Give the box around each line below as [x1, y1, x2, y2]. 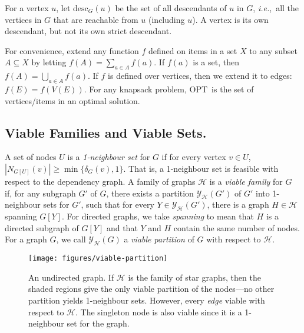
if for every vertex [161, 151, 226, 163]
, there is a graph [207, 198, 269, 211]
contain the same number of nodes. [173, 221, 300, 234]
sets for [43, 198, 70, 211]
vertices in [5, 13, 42, 25]
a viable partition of [124, 233, 194, 245]
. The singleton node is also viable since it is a [75, 305, 242, 318]
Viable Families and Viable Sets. [5, 123, 207, 141]
